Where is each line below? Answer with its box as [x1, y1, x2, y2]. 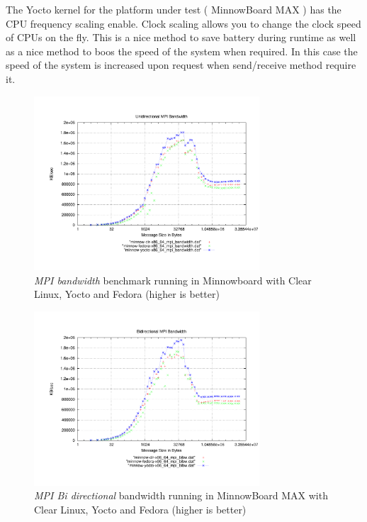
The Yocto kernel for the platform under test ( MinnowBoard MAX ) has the [6, 2, 341, 16]
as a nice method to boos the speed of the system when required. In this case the [6, 43, 358, 58]
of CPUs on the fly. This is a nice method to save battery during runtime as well [6, 30, 356, 45]
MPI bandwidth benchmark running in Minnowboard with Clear [34, 272, 312, 287]
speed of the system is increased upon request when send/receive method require [6, 57, 356, 72]
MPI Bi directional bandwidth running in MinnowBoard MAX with [34, 488, 328, 503]
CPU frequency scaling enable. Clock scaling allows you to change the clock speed [6, 16, 361, 30]
